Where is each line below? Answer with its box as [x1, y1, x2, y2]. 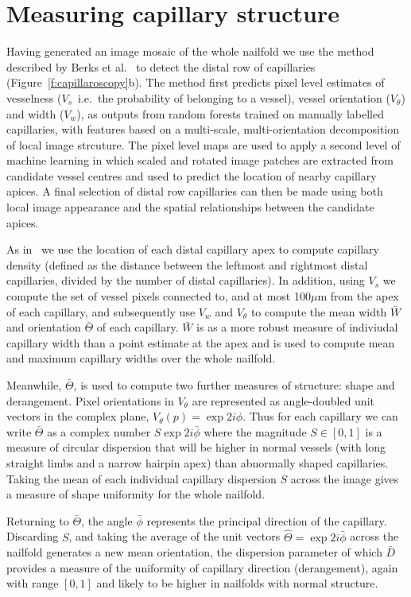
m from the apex [317, 288, 399, 304]
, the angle [81, 512, 133, 529]
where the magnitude [204, 423, 307, 440]
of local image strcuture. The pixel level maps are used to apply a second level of [6, 136, 401, 153]
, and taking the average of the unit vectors [68, 528, 281, 545]
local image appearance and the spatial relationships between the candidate [6, 199, 374, 215]
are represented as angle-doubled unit [192, 392, 374, 409]
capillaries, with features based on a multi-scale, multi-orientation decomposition [6, 121, 400, 138]
